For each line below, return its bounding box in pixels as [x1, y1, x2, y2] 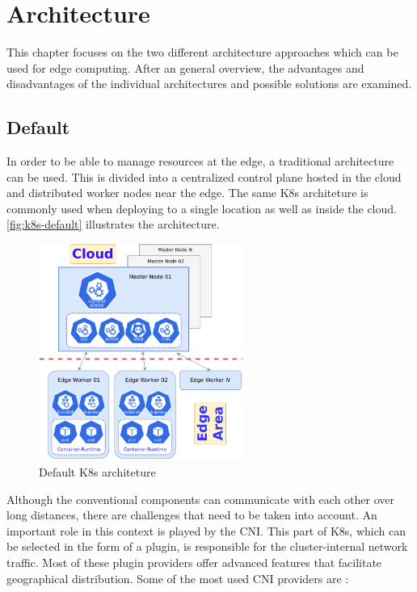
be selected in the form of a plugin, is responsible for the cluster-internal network [6, 538, 408, 555]
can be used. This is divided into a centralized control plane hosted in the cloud [6, 168, 402, 185]
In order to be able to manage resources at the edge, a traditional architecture [6, 153, 394, 170]
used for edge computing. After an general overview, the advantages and [6, 59, 364, 76]
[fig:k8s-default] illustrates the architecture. [6, 216, 220, 233]
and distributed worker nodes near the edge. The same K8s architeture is [6, 184, 369, 201]
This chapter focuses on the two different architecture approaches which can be [6, 44, 398, 61]
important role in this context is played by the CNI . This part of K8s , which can [6, 522, 406, 539]
